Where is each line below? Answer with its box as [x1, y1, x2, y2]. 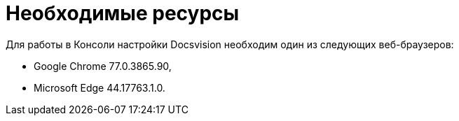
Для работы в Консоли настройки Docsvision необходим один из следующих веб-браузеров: [6, 38, 454, 50]
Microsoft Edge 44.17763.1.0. [34, 81, 165, 94]
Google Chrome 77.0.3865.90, [34, 59, 172, 72]
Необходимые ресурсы [6, 1, 240, 25]
